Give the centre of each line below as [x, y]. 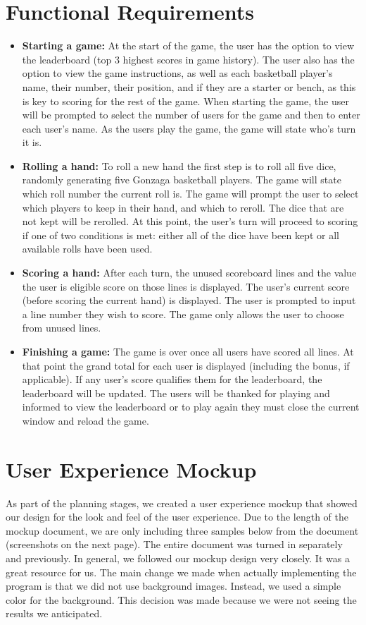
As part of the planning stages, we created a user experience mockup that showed [182, 503]
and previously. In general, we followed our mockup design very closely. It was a [178, 558]
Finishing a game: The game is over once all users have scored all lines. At [188, 351]
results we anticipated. [54, 613]
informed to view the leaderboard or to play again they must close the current [191, 407]
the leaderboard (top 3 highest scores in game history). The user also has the [188, 59]
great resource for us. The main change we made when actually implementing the [181, 572]
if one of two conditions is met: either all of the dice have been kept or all [181, 235]
